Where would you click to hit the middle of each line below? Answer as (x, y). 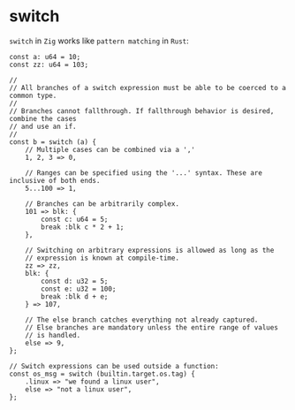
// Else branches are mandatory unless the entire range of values (151, 327)
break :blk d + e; (75, 296)
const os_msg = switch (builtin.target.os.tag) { (102, 374)
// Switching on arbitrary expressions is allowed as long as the (150, 250)
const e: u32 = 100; (79, 289)
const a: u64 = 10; (45, 57)
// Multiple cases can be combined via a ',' (110, 149)
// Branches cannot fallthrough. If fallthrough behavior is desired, (142, 111)
